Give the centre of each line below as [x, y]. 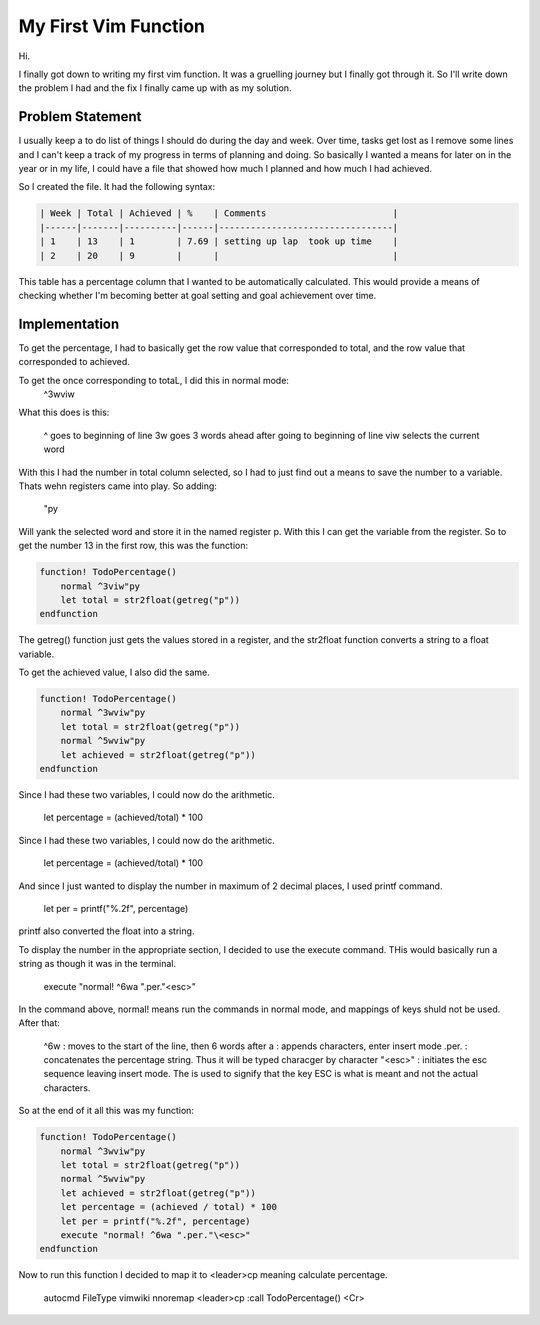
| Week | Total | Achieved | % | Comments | [219, 213]
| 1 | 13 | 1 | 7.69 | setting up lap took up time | [219, 241]
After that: [39, 1023]
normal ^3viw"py [100, 586]
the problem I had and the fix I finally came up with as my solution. [155, 88]
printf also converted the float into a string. [106, 931]
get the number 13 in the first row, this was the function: [133, 546]
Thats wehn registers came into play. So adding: [117, 486]
